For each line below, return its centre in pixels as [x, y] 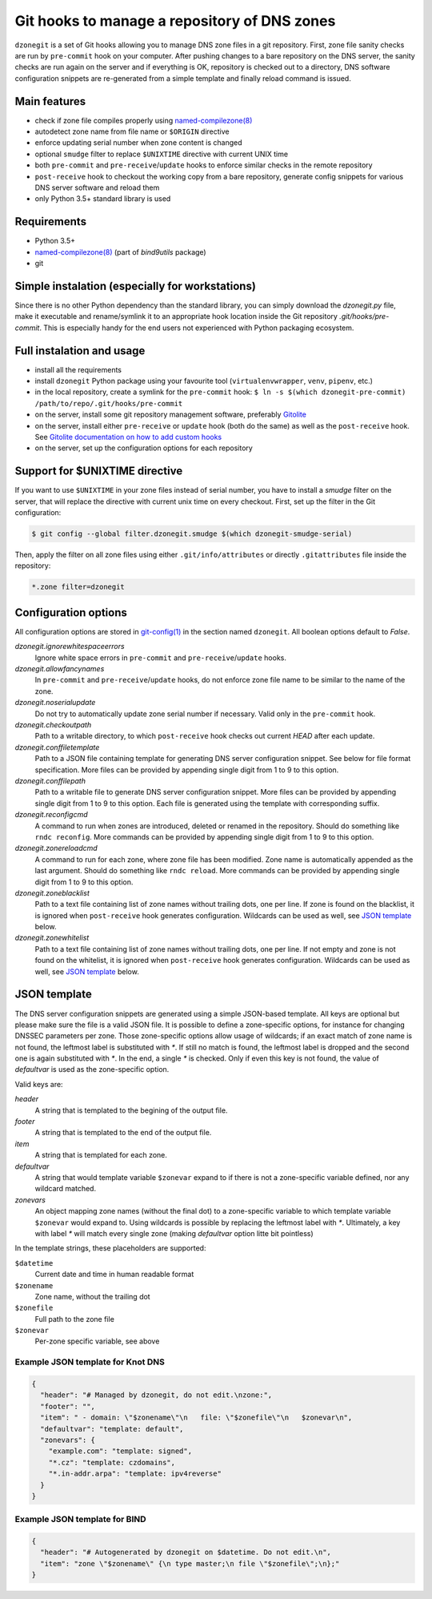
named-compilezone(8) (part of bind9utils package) [121, 252]
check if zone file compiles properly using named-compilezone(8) [144, 120]
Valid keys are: [39, 1084]
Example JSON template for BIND [81, 1520]
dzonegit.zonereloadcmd [56, 848]
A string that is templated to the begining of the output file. [131, 1110]
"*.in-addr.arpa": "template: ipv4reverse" [135, 1474]
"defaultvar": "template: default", [112, 1429]
